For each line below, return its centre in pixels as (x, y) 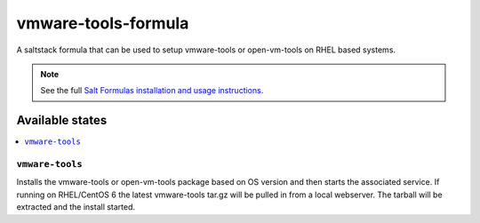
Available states (62, 120)
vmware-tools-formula (103, 23)
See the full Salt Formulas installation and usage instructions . (152, 91)
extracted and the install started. (76, 207)
